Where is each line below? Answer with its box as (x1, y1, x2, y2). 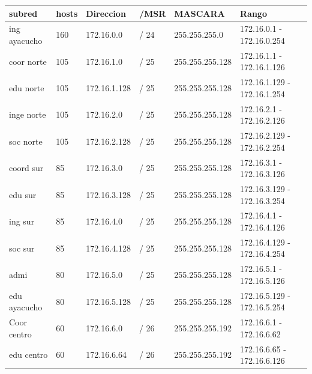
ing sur (9, 215, 35, 228)
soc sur (9, 241, 35, 254)
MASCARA (174, 7, 225, 19)
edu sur (9, 188, 37, 201)
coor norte (9, 55, 47, 67)
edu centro (9, 348, 48, 361)
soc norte (9, 134, 43, 147)
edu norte (9, 82, 44, 94)
